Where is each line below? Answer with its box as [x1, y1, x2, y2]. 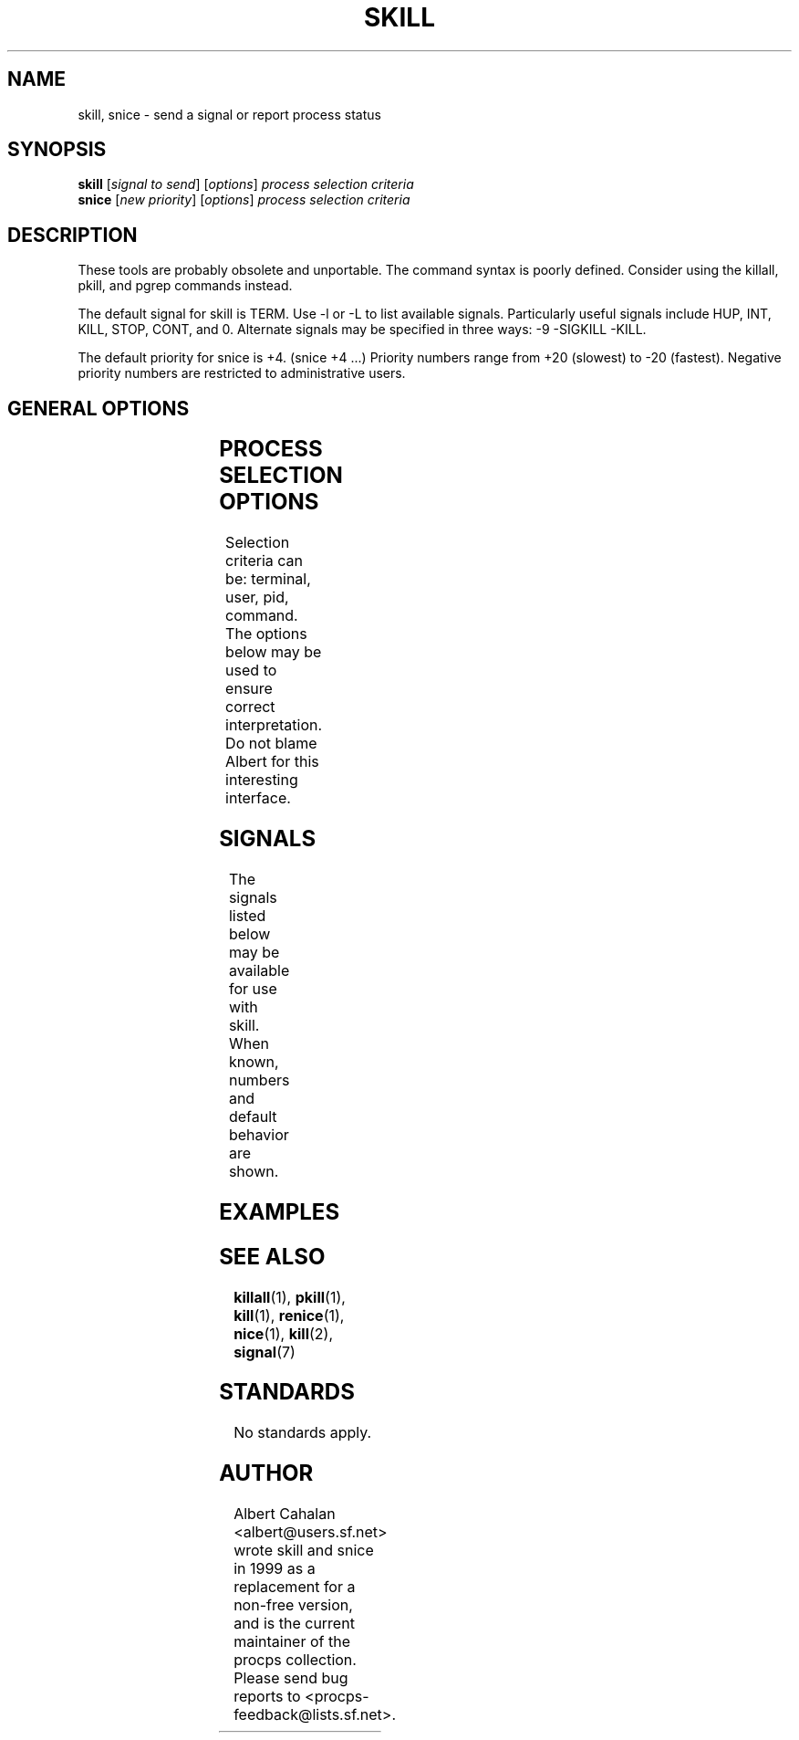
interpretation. [225, 716, 323, 735]
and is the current [233, 1614, 355, 1633]
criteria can [225, 551, 303, 571]
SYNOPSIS [7, 138, 107, 162]
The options [225, 624, 307, 644]
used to [225, 661, 277, 680]
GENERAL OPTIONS [7, 396, 190, 420]
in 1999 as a [233, 1559, 316, 1578]
